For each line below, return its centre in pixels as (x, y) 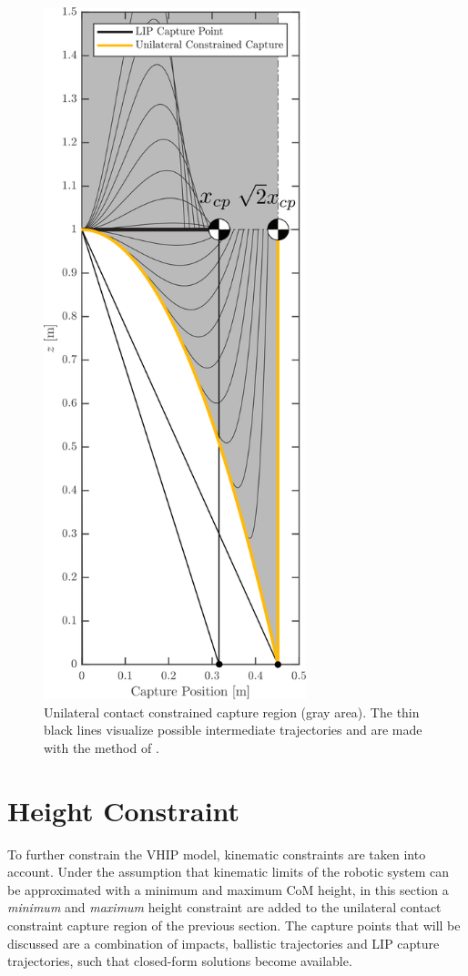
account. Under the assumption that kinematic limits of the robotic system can (229, 872)
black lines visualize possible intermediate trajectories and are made (233, 730)
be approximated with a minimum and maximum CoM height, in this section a (228, 889)
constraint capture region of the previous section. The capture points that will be (234, 925)
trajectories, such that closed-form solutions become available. (180, 961)
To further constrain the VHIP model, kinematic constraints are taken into (217, 854)
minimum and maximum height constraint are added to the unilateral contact (224, 907)
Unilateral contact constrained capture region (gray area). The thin (232, 712)
